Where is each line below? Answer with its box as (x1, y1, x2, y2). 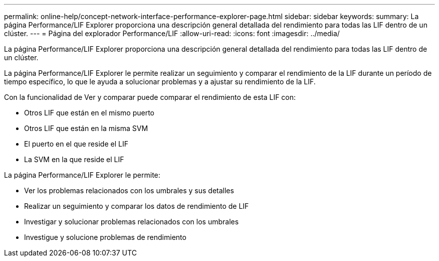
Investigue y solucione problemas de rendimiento (24, 233, 186, 241)
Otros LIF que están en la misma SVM (24, 124, 148, 133)
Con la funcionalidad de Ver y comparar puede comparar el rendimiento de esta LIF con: (4, 93, 296, 101)
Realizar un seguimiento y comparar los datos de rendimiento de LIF (24, 202, 249, 210)
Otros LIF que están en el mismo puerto (24, 108, 154, 117)
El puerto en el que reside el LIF (24, 140, 128, 148)
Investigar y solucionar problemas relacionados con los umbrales (24, 217, 239, 226)
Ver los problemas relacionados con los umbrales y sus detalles (24, 186, 234, 195)
